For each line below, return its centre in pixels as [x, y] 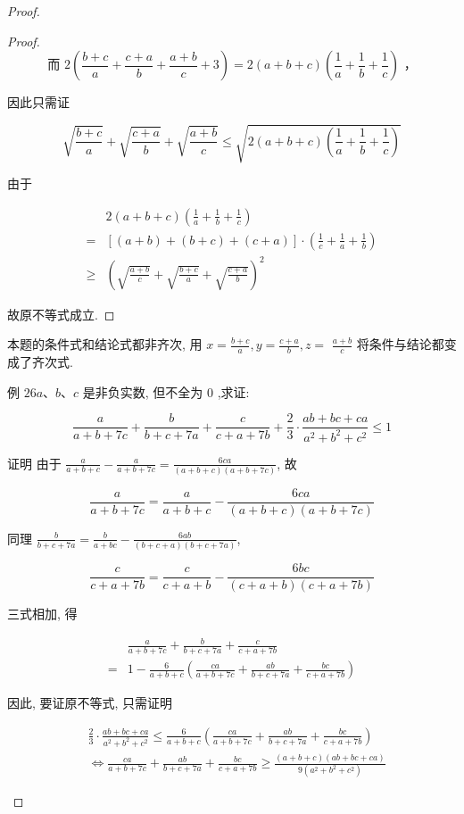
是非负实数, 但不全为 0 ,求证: [166, 391]
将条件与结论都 [400, 344]
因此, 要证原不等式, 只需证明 [90, 703]
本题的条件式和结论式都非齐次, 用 [105, 344]
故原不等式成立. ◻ [61, 314]
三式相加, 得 [42, 614]
